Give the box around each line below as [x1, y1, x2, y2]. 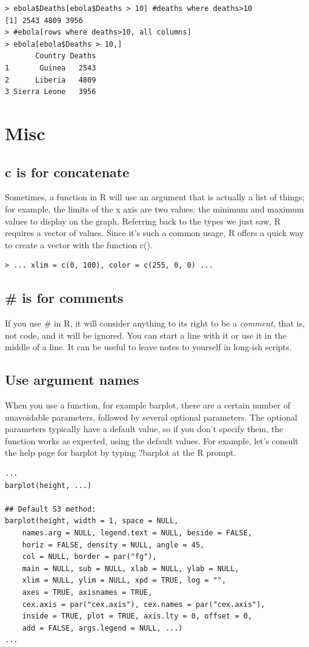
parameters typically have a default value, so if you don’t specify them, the [5, 422, 284, 435]
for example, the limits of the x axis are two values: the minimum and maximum [5, 202, 304, 215]
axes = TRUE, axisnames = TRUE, [22, 588, 153, 597]
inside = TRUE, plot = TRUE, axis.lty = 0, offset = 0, [22, 612, 253, 621]
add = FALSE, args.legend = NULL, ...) [22, 623, 183, 632]
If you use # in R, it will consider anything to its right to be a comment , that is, [5, 317, 305, 330]
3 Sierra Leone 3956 [5, 87, 96, 97]
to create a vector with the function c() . [5, 238, 153, 251]
